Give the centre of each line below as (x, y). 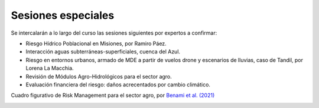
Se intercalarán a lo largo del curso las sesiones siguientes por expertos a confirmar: (114, 33)
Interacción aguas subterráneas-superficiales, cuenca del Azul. (103, 52)
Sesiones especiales (63, 15)
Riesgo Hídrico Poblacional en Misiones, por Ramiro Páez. (96, 43)
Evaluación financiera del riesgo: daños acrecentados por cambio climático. (118, 85)
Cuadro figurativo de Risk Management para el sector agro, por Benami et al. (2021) (113, 95)
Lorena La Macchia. (50, 68)
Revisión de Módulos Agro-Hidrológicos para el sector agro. (99, 76)
